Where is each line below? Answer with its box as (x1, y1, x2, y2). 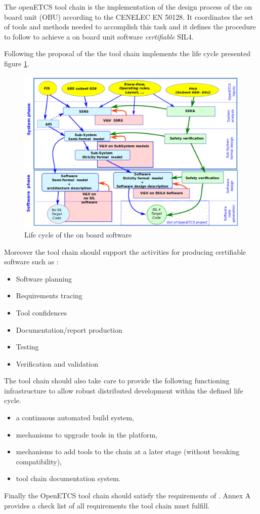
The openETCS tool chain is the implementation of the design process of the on (4, 2, 252, 12)
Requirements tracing (16, 290, 82, 301)
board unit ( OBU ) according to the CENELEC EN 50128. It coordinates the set (4, 11, 253, 22)
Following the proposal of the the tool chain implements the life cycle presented (4, 48, 250, 59)
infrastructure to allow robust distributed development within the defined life (4, 385, 243, 396)
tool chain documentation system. (16, 473, 121, 484)
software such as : (4, 256, 59, 267)
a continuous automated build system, (16, 412, 134, 423)
